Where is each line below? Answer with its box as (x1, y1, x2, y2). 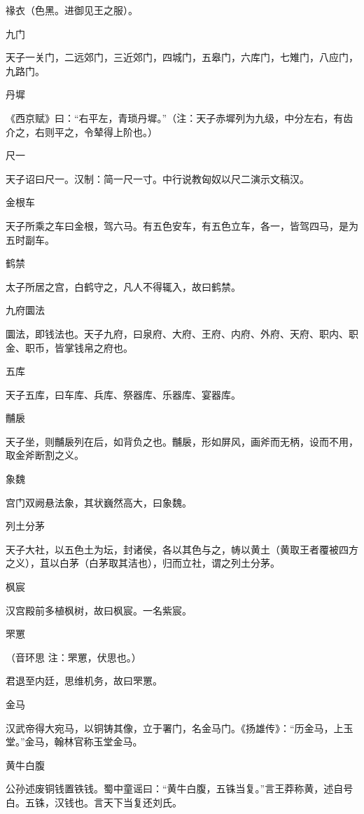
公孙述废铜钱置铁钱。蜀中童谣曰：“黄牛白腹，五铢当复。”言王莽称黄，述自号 (6, 781, 353, 796)
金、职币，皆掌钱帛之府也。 (6, 340, 133, 354)
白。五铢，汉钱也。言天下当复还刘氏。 (6, 794, 182, 809)
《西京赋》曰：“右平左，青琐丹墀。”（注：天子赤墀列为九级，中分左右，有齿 (6, 110, 353, 125)
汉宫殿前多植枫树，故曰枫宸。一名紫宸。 (6, 602, 192, 617)
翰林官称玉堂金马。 (54, 734, 143, 749)
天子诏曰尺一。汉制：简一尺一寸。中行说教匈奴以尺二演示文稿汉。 (6, 171, 309, 186)
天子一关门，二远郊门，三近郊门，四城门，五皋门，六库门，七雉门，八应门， (6, 50, 358, 64)
